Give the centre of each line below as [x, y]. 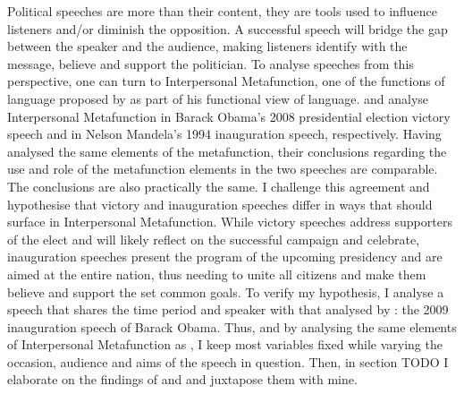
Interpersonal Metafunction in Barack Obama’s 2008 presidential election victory [229, 116]
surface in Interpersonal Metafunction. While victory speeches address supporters [230, 222]
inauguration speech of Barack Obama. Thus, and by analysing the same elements [232, 326]
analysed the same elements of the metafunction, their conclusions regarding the [227, 151]
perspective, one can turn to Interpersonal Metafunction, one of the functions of [226, 81]
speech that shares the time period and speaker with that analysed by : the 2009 [228, 309]
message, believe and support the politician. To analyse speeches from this [211, 63]
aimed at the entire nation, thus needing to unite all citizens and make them [217, 274]
